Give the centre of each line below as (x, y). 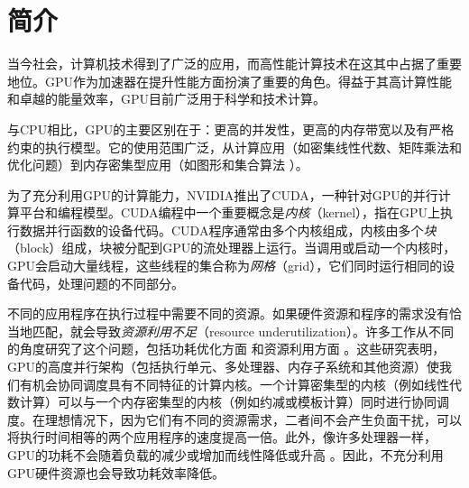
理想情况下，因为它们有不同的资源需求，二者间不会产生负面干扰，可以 (253, 419)
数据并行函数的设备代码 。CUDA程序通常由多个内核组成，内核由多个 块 (228, 230)
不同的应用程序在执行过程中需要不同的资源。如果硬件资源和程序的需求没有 (228, 313)
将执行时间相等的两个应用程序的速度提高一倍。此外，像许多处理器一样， (222, 437)
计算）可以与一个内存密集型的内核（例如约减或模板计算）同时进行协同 (228, 402)
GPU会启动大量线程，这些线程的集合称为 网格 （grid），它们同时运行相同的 (225, 266)
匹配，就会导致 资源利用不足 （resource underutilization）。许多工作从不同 (243, 331)
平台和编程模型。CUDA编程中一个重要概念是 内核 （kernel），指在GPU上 (230, 212)
